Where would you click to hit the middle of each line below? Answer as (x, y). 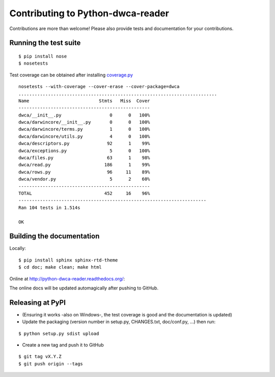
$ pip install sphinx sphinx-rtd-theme (68, 260)
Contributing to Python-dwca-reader (89, 13)
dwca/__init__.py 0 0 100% (84, 115)
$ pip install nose (43, 56)
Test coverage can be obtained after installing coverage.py (71, 75)
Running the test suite (45, 43)
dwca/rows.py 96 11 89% (84, 172)
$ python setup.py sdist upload (59, 333)
